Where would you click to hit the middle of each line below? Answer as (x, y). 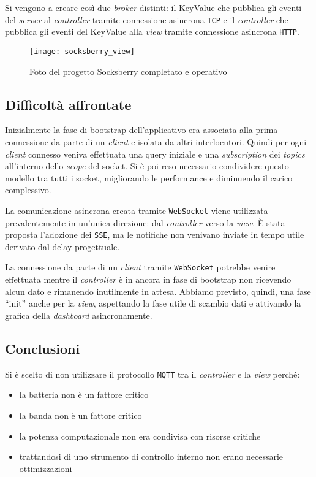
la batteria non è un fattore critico (84, 395)
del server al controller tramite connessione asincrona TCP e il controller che (147, 19)
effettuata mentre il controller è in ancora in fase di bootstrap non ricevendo (148, 279)
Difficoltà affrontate (68, 104)
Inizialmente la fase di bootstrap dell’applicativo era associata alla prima (141, 130)
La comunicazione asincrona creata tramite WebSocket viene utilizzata (137, 210)
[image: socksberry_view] (82, 51)
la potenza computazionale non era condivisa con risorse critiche (140, 436)
